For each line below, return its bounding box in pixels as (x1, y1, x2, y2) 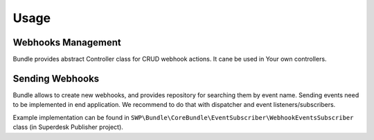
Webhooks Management (12, 37, 121, 48)
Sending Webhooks (12, 72, 100, 84)
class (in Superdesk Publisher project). (12, 123, 124, 131)
